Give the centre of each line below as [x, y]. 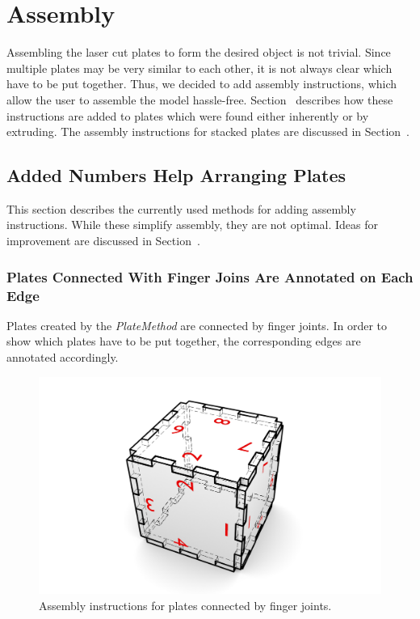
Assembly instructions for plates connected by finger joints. [185, 605]
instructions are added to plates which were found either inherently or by [188, 115]
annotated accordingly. [63, 357]
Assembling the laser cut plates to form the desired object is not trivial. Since [199, 52]
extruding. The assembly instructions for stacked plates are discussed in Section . [208, 131]
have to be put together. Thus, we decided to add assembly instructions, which [202, 84]
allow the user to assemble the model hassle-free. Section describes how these [200, 99]
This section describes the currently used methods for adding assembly [181, 208]
